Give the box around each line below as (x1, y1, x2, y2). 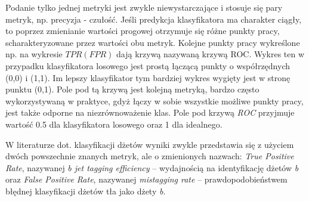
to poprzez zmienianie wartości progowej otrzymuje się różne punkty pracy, (5, 24, 280, 37)
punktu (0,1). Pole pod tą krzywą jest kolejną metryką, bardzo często (5, 83, 259, 95)
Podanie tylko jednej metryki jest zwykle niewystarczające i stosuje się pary (5, 1, 283, 13)
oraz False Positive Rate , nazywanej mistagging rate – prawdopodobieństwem (5, 173, 288, 185)
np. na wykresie (5, 48, 63, 60)
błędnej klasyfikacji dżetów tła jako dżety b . (5, 184, 166, 197)
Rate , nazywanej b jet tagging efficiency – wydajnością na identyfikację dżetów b (5, 161, 299, 174)
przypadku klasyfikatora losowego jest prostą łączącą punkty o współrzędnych (5, 59, 291, 72)
